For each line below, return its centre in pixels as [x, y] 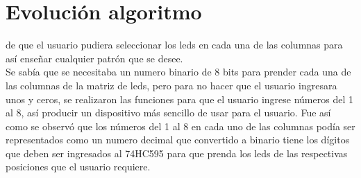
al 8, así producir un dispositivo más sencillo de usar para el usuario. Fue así [168, 113]
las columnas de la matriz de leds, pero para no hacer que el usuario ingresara [171, 85]
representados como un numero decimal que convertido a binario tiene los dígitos [178, 140]
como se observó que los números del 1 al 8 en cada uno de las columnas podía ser [180, 126]
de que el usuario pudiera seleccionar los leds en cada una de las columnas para [174, 45]
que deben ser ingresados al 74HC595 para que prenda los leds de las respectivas [177, 153]
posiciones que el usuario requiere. [78, 167]
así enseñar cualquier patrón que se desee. [94, 58]
